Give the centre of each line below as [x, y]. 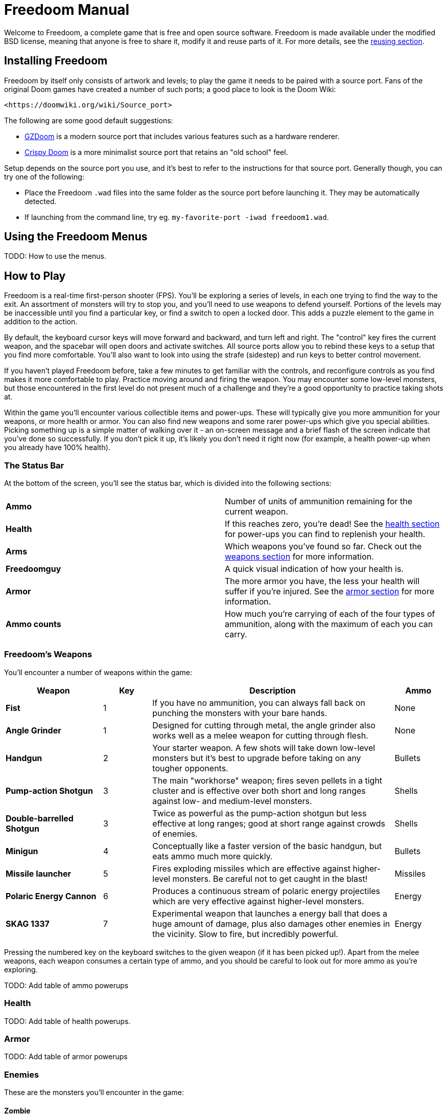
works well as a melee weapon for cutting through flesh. [260, 735]
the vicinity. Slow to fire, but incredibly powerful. [245, 934]
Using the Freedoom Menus [76, 237]
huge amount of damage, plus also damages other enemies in [271, 923]
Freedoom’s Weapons [48, 654]
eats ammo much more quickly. [213, 856]
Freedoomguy [33, 569]
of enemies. [175, 833]
